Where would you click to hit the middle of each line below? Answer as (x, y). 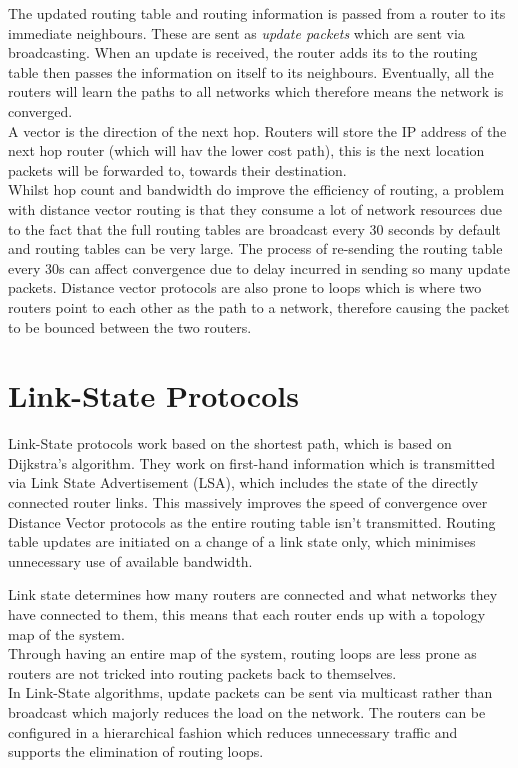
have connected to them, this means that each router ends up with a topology (247, 613)
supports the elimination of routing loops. (136, 751)
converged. (40, 110)
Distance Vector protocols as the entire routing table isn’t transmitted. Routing (252, 521)
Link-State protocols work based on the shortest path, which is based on (230, 443)
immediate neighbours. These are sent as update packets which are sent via (236, 32)
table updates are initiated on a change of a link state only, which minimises (242, 541)
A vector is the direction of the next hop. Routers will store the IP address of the (257, 130)
